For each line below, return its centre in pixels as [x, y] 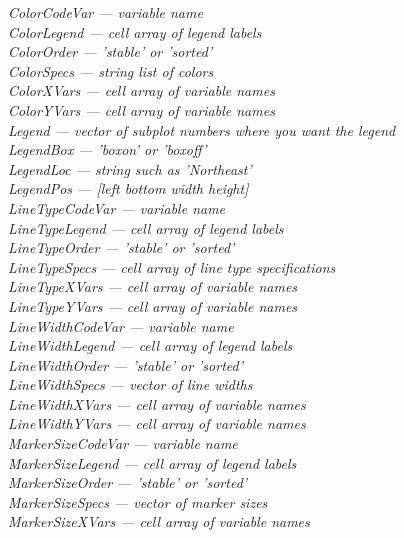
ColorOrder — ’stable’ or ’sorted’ [110, 51]
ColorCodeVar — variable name [105, 12]
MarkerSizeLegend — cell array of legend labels [152, 462]
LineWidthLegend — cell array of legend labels [150, 345]
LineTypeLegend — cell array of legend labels [146, 227]
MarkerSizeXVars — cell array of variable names [159, 521]
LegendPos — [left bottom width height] [128, 188]
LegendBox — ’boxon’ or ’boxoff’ [107, 149]
